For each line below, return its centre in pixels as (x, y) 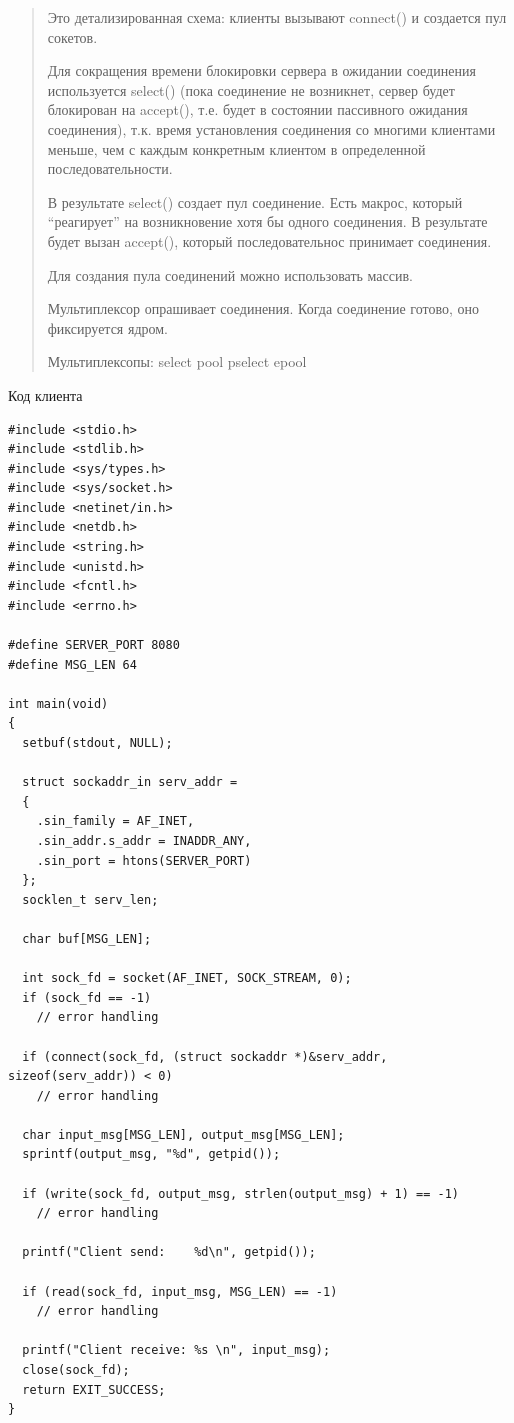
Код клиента (45, 394)
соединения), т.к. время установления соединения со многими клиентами (271, 128)
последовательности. (110, 168)
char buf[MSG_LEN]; (87, 938)
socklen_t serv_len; (90, 899)
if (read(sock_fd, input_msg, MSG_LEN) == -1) (180, 1291)
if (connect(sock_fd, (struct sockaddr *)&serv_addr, (205, 1056)
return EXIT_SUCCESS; (94, 1389)
